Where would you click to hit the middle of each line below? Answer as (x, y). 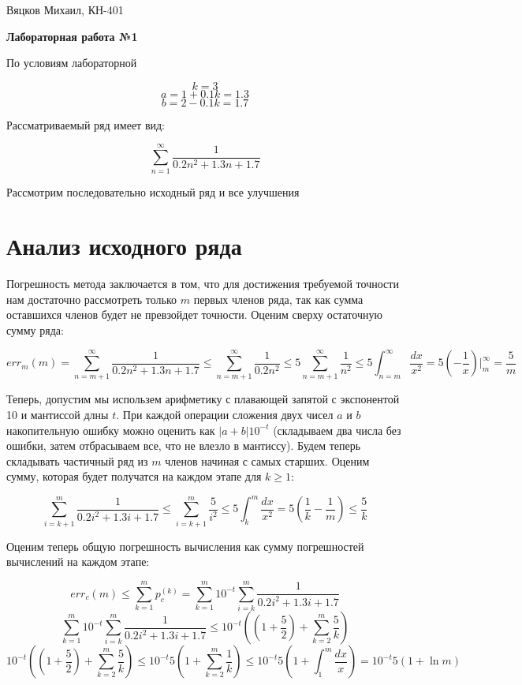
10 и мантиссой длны (58, 415)
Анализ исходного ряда (124, 246)
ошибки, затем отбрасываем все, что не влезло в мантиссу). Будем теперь (184, 445)
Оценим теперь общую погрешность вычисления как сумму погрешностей (185, 546)
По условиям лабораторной (72, 63)
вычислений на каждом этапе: (78, 561)
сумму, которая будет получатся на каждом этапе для (134, 476)
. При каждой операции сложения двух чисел (225, 415)
